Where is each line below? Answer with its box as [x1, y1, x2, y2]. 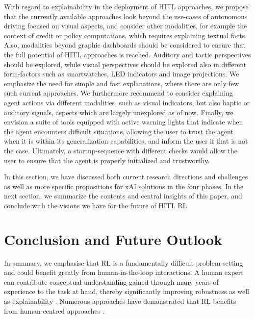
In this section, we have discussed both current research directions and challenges [4, 172, 248, 182]
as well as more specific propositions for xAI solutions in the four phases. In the [4, 181, 244, 191]
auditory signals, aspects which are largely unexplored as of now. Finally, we [4, 107, 233, 117]
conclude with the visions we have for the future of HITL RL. [4, 200, 189, 210]
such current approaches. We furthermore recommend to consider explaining [4, 88, 233, 98]
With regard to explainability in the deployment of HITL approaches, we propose [4, 1, 249, 11]
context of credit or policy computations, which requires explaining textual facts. [4, 30, 247, 40]
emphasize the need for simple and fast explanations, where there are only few [4, 78, 239, 88]
